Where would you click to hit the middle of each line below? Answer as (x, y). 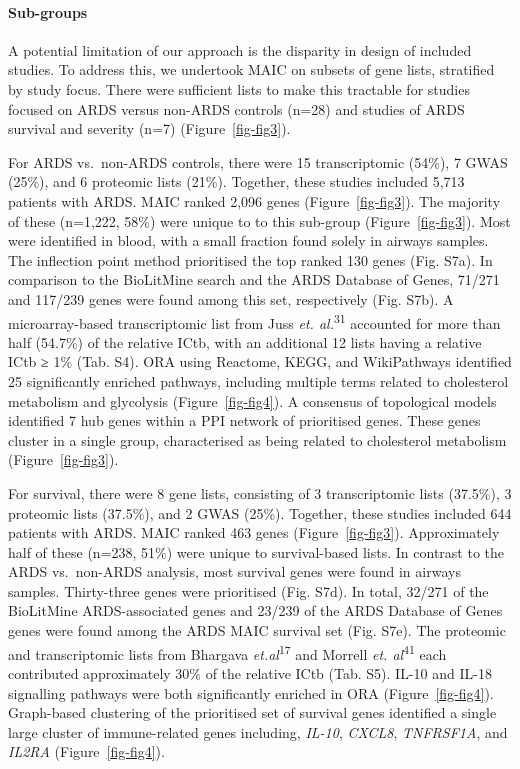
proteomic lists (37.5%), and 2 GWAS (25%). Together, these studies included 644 (260, 512)
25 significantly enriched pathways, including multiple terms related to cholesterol (258, 380)
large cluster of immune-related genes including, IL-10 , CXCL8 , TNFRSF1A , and (258, 731)
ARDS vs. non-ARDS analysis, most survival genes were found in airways (234, 571)
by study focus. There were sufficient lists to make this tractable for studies (239, 88)
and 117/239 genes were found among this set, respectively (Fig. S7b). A (231, 298)
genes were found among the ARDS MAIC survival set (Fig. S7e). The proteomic (257, 630)
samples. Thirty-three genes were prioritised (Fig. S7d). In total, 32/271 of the (248, 590)
